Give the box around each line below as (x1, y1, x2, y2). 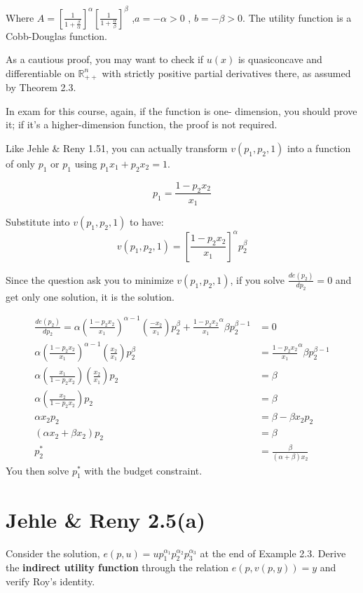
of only (6, 156, 36, 170)
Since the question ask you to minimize (6, 272, 174, 287)
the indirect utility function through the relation (6, 560, 229, 575)
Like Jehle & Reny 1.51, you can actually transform (6, 140, 228, 155)
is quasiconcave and (238, 52, 322, 67)
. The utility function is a (242, 10, 352, 25)
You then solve (6, 463, 69, 477)
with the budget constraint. (84, 463, 203, 477)
